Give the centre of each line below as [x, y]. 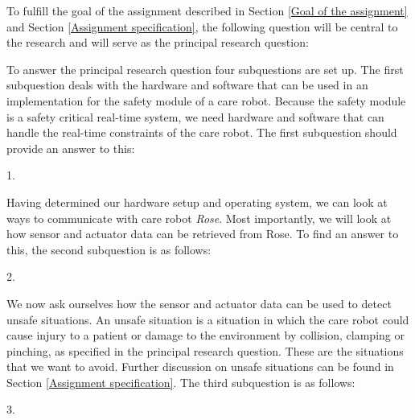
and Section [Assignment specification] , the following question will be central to [202, 26]
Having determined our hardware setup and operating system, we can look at [197, 202]
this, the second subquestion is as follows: [109, 249]
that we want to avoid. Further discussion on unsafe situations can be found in [200, 366]
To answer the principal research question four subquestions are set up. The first [205, 69]
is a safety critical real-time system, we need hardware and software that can [195, 116]
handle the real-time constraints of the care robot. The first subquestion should [202, 132]
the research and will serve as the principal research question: [158, 42]
